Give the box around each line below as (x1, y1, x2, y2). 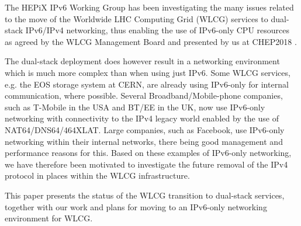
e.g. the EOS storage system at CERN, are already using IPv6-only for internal (5, 78, 289, 90)
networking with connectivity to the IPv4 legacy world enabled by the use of (5, 112, 279, 124)
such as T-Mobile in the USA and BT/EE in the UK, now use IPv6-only (5, 100, 265, 113)
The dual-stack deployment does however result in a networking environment (5, 55, 280, 67)
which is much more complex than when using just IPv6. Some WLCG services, (5, 66, 290, 78)
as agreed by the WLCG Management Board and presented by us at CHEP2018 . (5, 35, 297, 47)
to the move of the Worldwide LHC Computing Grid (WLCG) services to (5, 12, 268, 25)
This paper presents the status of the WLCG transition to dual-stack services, (5, 189, 285, 201)
